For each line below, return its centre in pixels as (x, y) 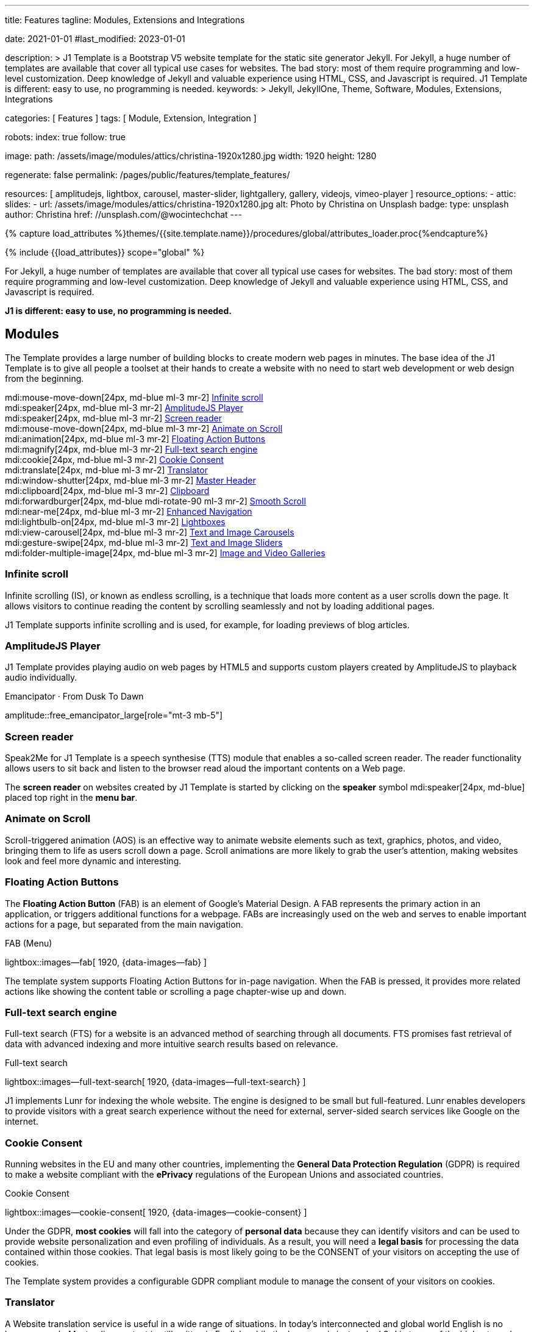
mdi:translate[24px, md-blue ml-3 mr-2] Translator (106, 470)
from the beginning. (44, 378)
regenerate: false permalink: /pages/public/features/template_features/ (148, 175)
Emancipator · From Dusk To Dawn (74, 696)
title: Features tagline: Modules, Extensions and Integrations (125, 20)
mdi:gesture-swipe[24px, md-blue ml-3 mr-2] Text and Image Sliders (144, 542)
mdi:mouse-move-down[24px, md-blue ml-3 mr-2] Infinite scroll (134, 397)
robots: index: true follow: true (65, 137)
